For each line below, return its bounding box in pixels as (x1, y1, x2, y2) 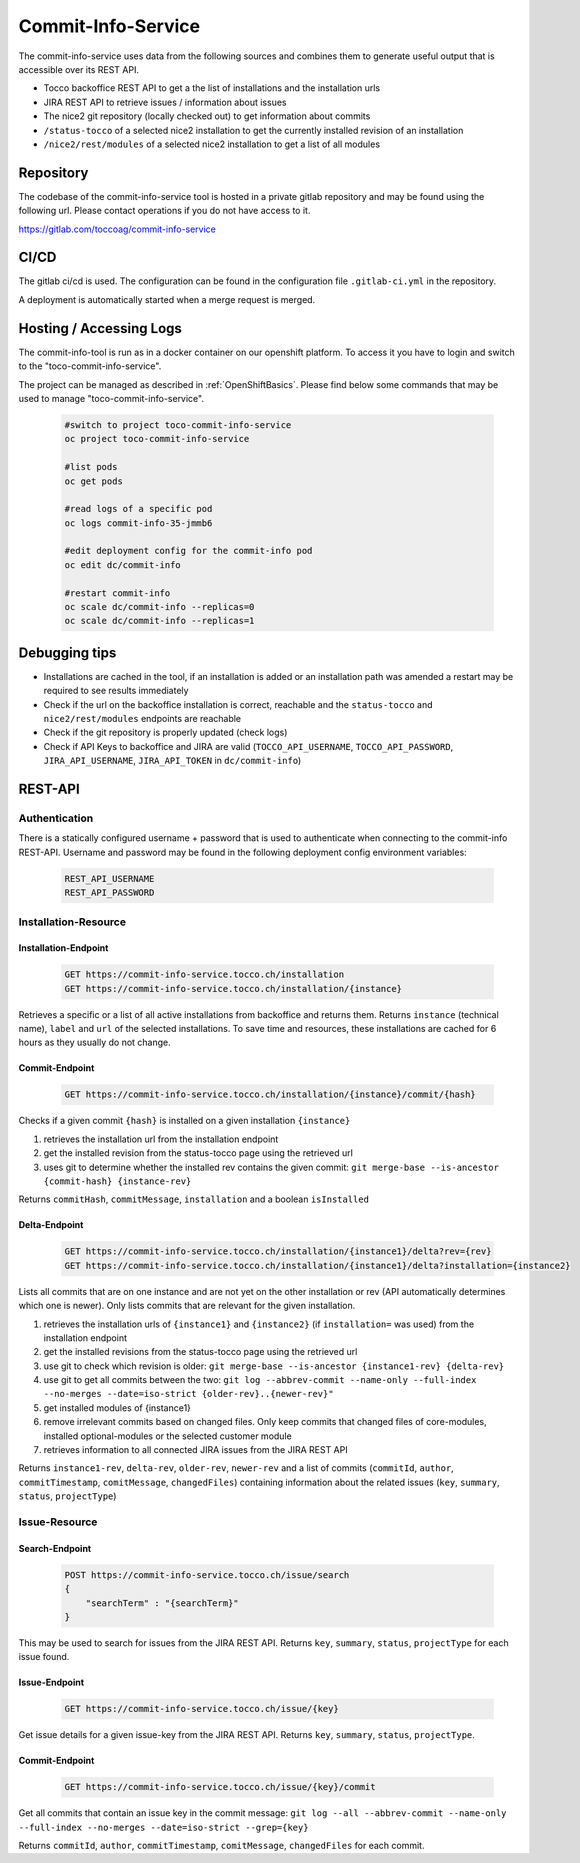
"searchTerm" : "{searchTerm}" (85, 1597, 239, 1609)
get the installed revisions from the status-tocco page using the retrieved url (43, 1346, 358, 1358)
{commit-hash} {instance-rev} (43, 1176, 192, 1187)
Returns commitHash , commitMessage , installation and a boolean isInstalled (18, 1193, 370, 1205)
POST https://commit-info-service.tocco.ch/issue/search (64, 1569, 350, 1580)
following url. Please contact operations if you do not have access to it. (18, 205, 311, 217)
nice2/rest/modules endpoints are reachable (43, 713, 242, 725)
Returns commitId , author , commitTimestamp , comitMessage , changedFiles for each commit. (18, 1840, 425, 1852)
